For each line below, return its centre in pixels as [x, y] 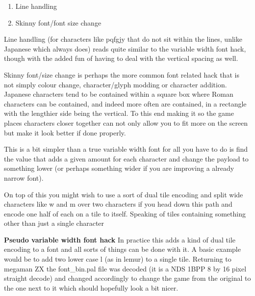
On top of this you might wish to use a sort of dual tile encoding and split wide [124, 194]
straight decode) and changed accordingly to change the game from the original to [127, 278]
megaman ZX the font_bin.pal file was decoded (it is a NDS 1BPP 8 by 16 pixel [125, 268]
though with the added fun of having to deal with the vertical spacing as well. [121, 58]
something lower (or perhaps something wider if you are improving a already [119, 168]
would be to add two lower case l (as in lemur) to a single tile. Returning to [118, 259]
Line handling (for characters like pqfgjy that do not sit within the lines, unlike [123, 39]
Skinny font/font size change [58, 22]
